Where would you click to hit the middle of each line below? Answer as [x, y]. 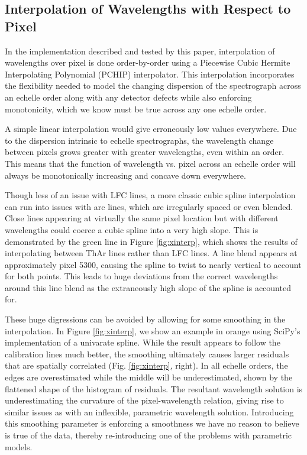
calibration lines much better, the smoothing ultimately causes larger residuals [147, 354]
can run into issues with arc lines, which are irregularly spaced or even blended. [149, 206]
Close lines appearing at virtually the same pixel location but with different [142, 218]
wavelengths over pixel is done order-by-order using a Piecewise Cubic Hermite [148, 62]
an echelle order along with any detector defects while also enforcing [128, 97]
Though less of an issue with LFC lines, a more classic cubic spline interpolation [150, 195]
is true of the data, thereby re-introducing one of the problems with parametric [148, 435]
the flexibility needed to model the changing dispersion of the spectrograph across [153, 85]
